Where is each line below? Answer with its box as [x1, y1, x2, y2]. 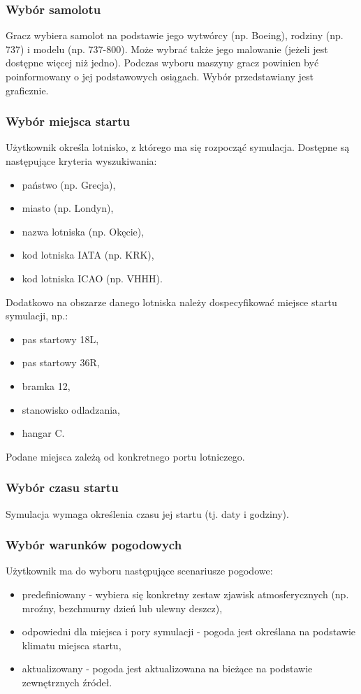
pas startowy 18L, [22, 331, 99, 346]
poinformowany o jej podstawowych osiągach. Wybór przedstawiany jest [6, 69, 314, 83]
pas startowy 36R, [22, 355, 100, 370]
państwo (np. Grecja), [22, 177, 116, 191]
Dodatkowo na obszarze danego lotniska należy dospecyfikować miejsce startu [6, 294, 337, 309]
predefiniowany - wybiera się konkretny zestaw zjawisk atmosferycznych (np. [22, 586, 349, 601]
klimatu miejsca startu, [22, 637, 121, 652]
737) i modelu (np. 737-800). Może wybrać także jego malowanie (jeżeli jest [6, 41, 328, 56]
